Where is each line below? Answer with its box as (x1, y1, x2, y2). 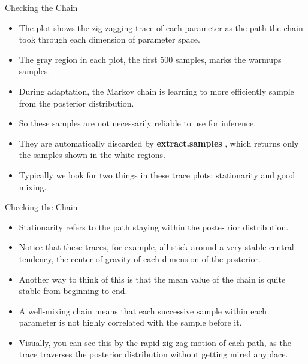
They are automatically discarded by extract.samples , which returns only (19, 136, 299, 149)
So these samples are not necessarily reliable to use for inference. (19, 117, 256, 129)
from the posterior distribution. (19, 96, 134, 109)
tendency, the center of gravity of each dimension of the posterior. (19, 252, 261, 265)
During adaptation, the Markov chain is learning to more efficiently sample (19, 84, 294, 97)
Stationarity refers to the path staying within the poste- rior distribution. (19, 220, 289, 233)
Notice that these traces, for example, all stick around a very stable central (19, 241, 294, 253)
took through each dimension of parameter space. (19, 33, 200, 45)
